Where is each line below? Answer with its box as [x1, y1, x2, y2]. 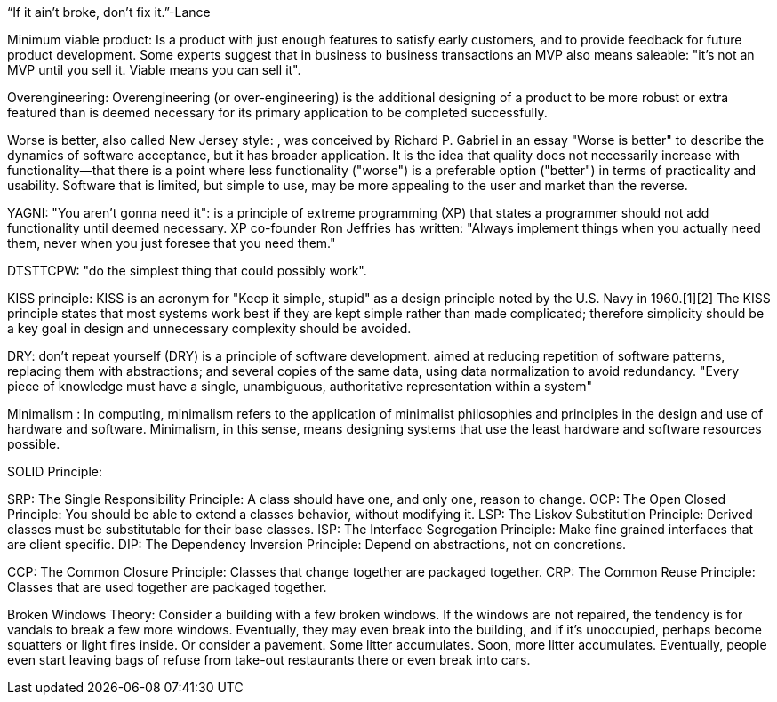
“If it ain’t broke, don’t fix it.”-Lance [7, 4, 211, 20]
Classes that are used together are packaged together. [7, 579, 327, 594]
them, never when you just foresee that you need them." [7, 235, 336, 251]
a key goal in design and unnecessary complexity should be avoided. [7, 321, 412, 336]
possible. [7, 436, 60, 451]
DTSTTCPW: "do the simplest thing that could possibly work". [7, 263, 367, 278]
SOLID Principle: [7, 464, 102, 479]
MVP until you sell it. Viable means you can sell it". [7, 62, 301, 77]
